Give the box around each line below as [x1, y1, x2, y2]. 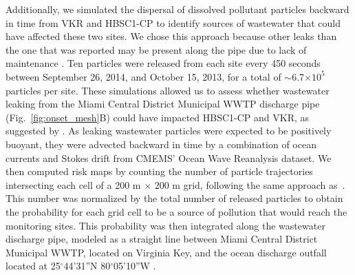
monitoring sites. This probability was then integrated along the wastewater [6, 218, 325, 232]
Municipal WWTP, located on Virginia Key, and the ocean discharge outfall [6, 245, 327, 259]
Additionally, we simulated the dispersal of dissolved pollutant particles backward [6, 2, 349, 16]
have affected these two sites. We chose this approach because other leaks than [6, 29, 337, 43]
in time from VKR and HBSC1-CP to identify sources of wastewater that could [6, 15, 341, 30]
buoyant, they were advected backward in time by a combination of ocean [6, 136, 316, 151]
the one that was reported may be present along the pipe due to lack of [6, 42, 307, 57]
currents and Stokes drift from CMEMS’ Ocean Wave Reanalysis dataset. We [6, 150, 332, 165]
